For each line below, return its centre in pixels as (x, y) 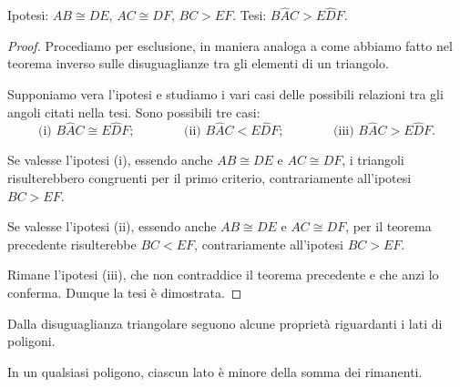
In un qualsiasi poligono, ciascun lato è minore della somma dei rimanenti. (215, 371)
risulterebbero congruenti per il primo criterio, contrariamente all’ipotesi (210, 178)
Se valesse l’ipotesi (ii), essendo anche (112, 226)
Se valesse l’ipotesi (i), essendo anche (110, 160)
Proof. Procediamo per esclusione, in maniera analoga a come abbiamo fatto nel (230, 45)
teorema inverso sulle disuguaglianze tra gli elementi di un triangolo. (198, 63)
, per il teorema (388, 226)
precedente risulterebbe (72, 244)
